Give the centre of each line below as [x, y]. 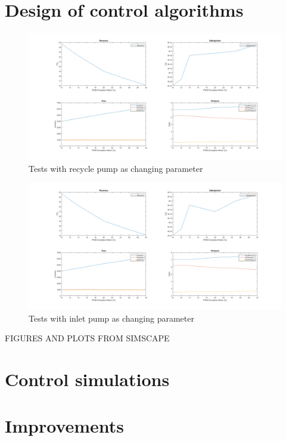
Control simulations [87, 379]
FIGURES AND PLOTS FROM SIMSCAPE [87, 338]
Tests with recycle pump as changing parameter [116, 168]
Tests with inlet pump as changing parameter [111, 318]
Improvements [65, 426]
